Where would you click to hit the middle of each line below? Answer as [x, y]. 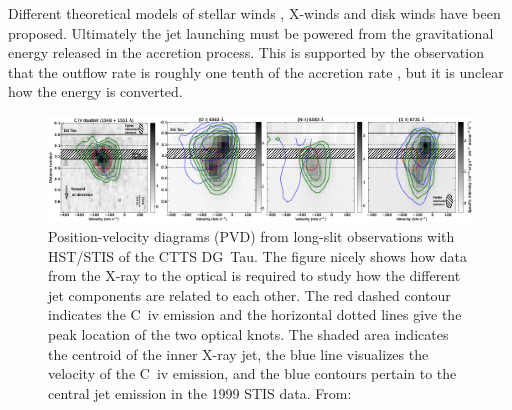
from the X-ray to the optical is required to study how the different [254, 275]
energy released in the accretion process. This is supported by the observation [246, 52]
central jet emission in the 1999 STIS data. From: [200, 392]
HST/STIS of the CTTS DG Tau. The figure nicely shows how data [257, 255]
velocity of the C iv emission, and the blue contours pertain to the [252, 373]
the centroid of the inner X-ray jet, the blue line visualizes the [238, 353]
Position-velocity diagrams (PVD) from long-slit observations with [251, 235]
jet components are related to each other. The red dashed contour [249, 294]
